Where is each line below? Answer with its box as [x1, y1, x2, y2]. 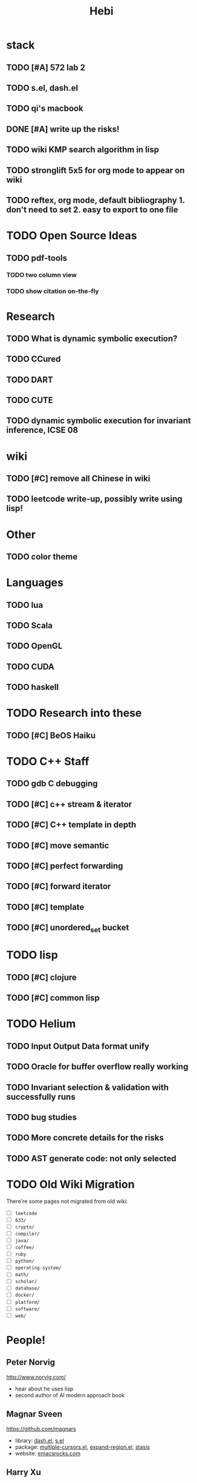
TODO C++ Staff [6, 754, 89, 768]
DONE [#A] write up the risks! [6, 124, 120, 134]
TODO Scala [6, 621, 53, 630]
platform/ [15, 1299, 40, 1305]
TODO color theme [6, 552, 78, 562]
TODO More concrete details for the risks [6, 1133, 164, 1143]
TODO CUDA [6, 661, 54, 672]
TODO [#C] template [6, 902, 85, 912]
